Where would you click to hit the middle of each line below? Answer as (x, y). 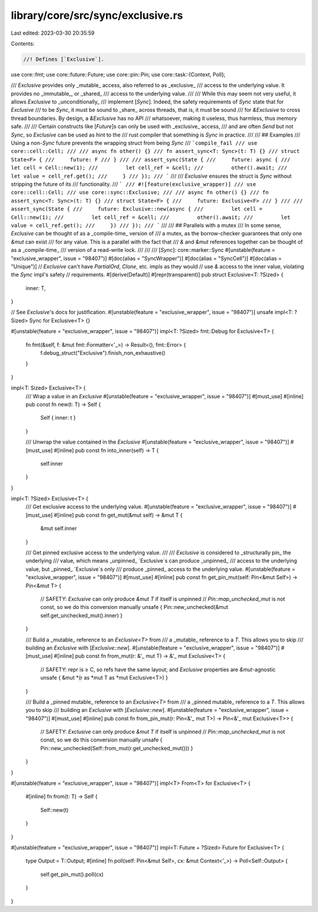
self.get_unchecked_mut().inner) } (82, 615)
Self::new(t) (54, 810)
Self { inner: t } (58, 418)
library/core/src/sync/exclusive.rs (97, 15)
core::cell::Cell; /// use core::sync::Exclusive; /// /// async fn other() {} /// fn (140, 192)
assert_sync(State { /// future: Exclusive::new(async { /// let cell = (137, 209)
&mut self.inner (59, 528)
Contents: (23, 44)
